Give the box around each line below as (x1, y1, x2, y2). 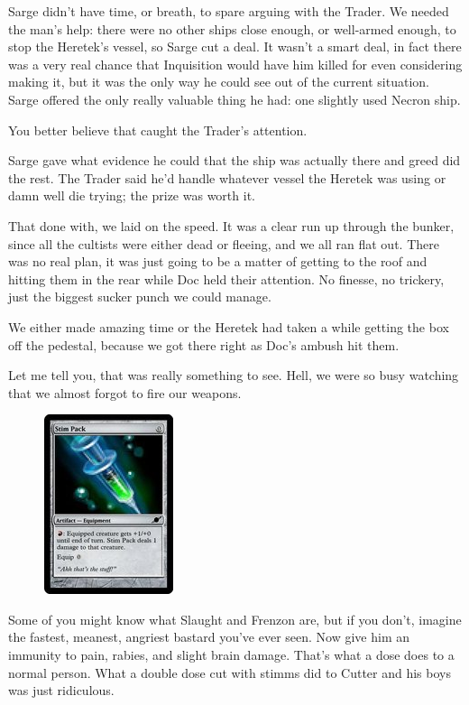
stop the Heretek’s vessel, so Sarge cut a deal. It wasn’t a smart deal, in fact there (8, 37, 462, 56)
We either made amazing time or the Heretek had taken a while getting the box (8, 317, 449, 336)
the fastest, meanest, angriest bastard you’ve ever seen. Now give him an (8, 627, 410, 646)
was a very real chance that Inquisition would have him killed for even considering (8, 54, 463, 73)
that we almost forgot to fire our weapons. (8, 383, 242, 402)
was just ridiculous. (8, 681, 115, 700)
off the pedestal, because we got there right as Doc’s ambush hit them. (8, 335, 400, 354)
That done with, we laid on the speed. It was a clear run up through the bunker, (8, 216, 455, 235)
